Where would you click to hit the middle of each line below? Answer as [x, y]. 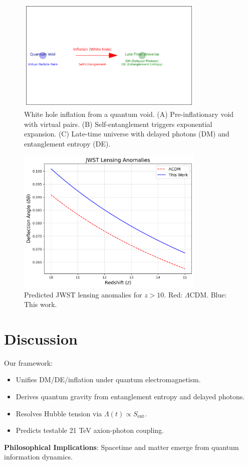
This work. [41, 304]
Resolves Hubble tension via [59, 413]
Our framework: [28, 362]
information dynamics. [39, 457]
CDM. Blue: [208, 294]
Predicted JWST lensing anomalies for [83, 294]
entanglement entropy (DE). [67, 143]
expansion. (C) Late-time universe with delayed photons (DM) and [127, 134]
